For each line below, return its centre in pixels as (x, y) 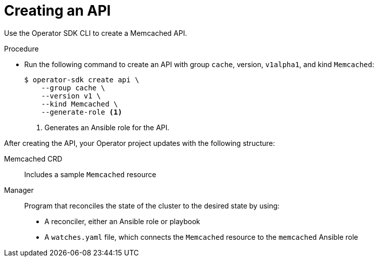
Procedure (21, 48)
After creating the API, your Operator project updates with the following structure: (140, 143)
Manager (19, 190)
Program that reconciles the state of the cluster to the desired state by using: (152, 205)
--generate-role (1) (82, 112)
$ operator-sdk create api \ (82, 80)
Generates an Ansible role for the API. (107, 127)
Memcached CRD (33, 159)
